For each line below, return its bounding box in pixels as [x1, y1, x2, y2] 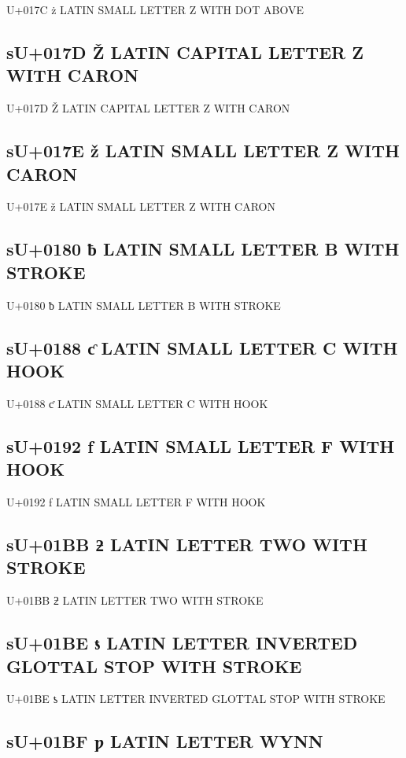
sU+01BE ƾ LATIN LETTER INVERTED [6, 631, 358, 655]
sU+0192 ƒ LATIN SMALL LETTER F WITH [6, 433, 395, 458]
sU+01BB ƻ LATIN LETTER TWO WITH [6, 532, 367, 556]
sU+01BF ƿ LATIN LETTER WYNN [6, 729, 323, 753]
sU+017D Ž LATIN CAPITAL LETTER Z [6, 39, 364, 64]
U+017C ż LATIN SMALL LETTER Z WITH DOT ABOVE [6, 2, 304, 17]
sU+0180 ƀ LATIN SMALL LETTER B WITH [6, 237, 400, 261]
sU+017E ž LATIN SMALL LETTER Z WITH [6, 138, 400, 163]
